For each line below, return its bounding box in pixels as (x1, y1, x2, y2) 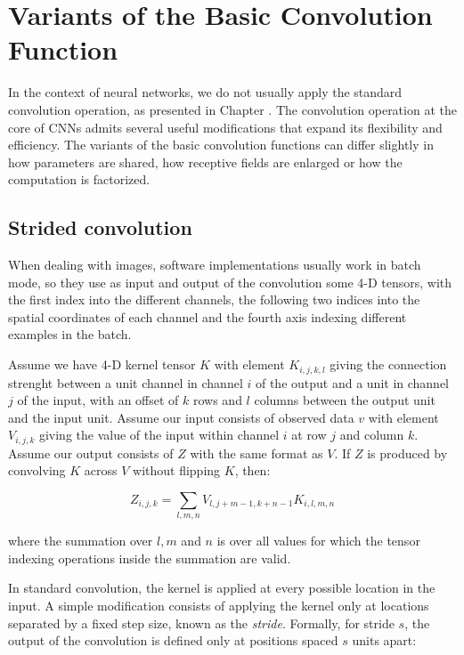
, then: (234, 461, 271, 480)
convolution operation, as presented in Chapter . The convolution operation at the (8, 100, 457, 118)
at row (291, 425, 327, 444)
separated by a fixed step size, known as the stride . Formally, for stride (8, 613, 395, 632)
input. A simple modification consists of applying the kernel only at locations (8, 596, 429, 615)
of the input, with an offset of (17, 391, 179, 409)
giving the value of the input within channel (38, 425, 280, 444)
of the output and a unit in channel (255, 373, 449, 392)
